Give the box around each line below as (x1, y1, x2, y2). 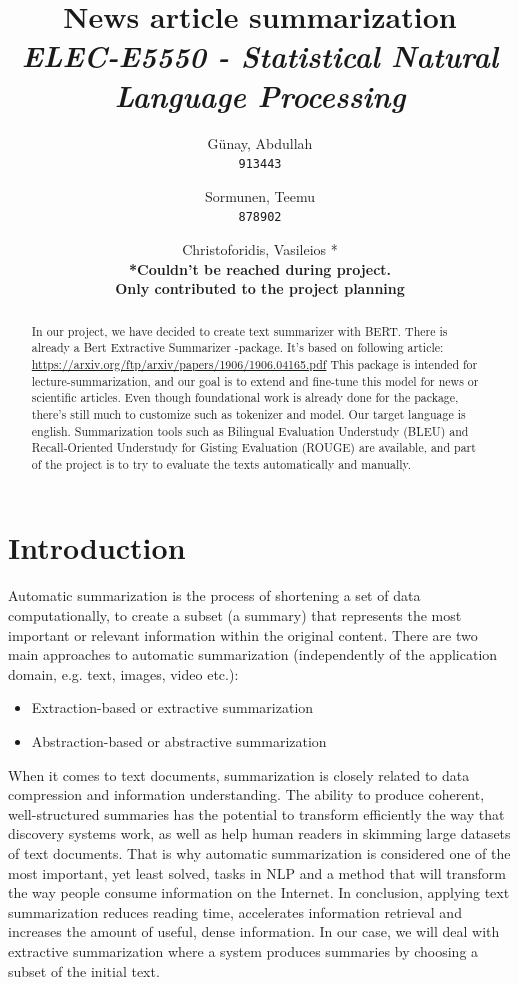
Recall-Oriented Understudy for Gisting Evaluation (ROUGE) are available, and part (31, 439, 476, 456)
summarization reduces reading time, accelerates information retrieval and (8, 901, 462, 922)
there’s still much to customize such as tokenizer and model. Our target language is (31, 405, 466, 422)
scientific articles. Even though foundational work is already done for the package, (31, 389, 459, 406)
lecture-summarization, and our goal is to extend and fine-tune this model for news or (31, 372, 479, 389)
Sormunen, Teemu (204, 185, 316, 206)
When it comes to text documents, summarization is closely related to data (8, 764, 470, 785)
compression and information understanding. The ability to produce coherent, (8, 784, 485, 805)
